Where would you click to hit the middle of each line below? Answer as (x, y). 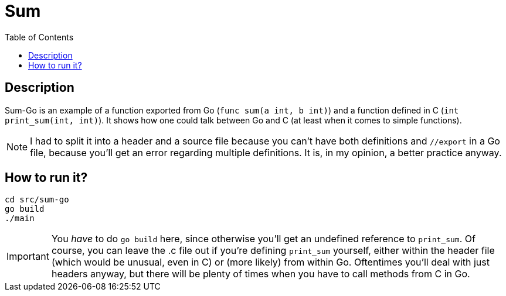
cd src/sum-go (37, 200)
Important (28, 257)
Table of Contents (39, 37)
